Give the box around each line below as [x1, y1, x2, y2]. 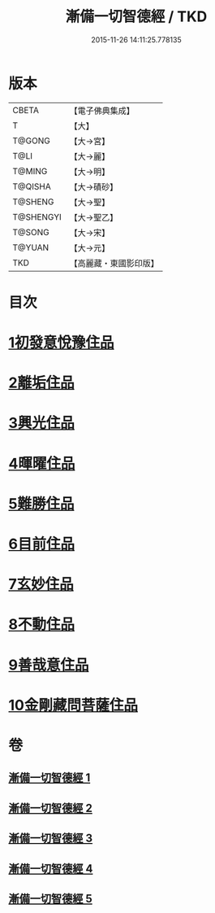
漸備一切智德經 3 [8, 832, 93, 845]
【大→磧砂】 [69, 181, 118, 192]
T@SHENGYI [12, 211, 62, 222]
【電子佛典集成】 [69, 105, 135, 116]
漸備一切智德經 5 [8, 892, 93, 906]
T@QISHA [12, 181, 51, 192]
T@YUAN [12, 242, 49, 253]
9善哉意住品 [8, 656, 89, 674]
